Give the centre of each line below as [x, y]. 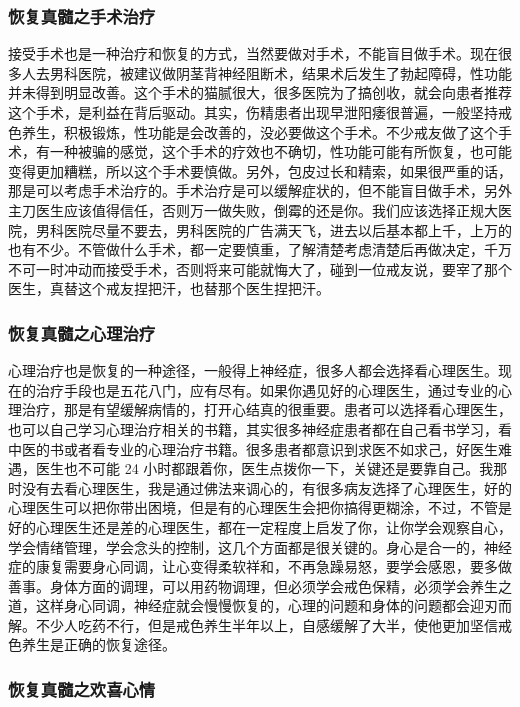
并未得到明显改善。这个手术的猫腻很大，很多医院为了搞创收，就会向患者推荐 [260, 92]
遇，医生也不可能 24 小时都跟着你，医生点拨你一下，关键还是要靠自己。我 [251, 468]
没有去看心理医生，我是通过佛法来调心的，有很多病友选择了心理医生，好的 [266, 487]
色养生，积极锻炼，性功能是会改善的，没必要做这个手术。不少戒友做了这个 [253, 131]
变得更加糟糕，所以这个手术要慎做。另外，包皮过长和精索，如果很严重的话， [260, 170]
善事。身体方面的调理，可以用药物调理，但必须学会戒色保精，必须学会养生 [253, 585]
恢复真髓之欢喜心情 [82, 688]
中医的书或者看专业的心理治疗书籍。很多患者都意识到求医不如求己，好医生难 [260, 448]
